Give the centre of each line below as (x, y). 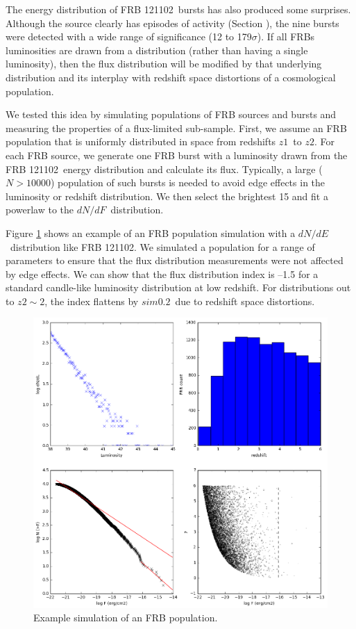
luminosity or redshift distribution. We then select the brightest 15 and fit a (167, 196)
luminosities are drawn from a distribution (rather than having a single (157, 50)
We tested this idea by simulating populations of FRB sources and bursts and (171, 114)
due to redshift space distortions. (245, 301)
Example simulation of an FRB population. (126, 618)
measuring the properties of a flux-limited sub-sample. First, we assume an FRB (176, 128)
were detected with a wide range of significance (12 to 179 (129, 36)
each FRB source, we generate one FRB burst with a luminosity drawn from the (177, 155)
